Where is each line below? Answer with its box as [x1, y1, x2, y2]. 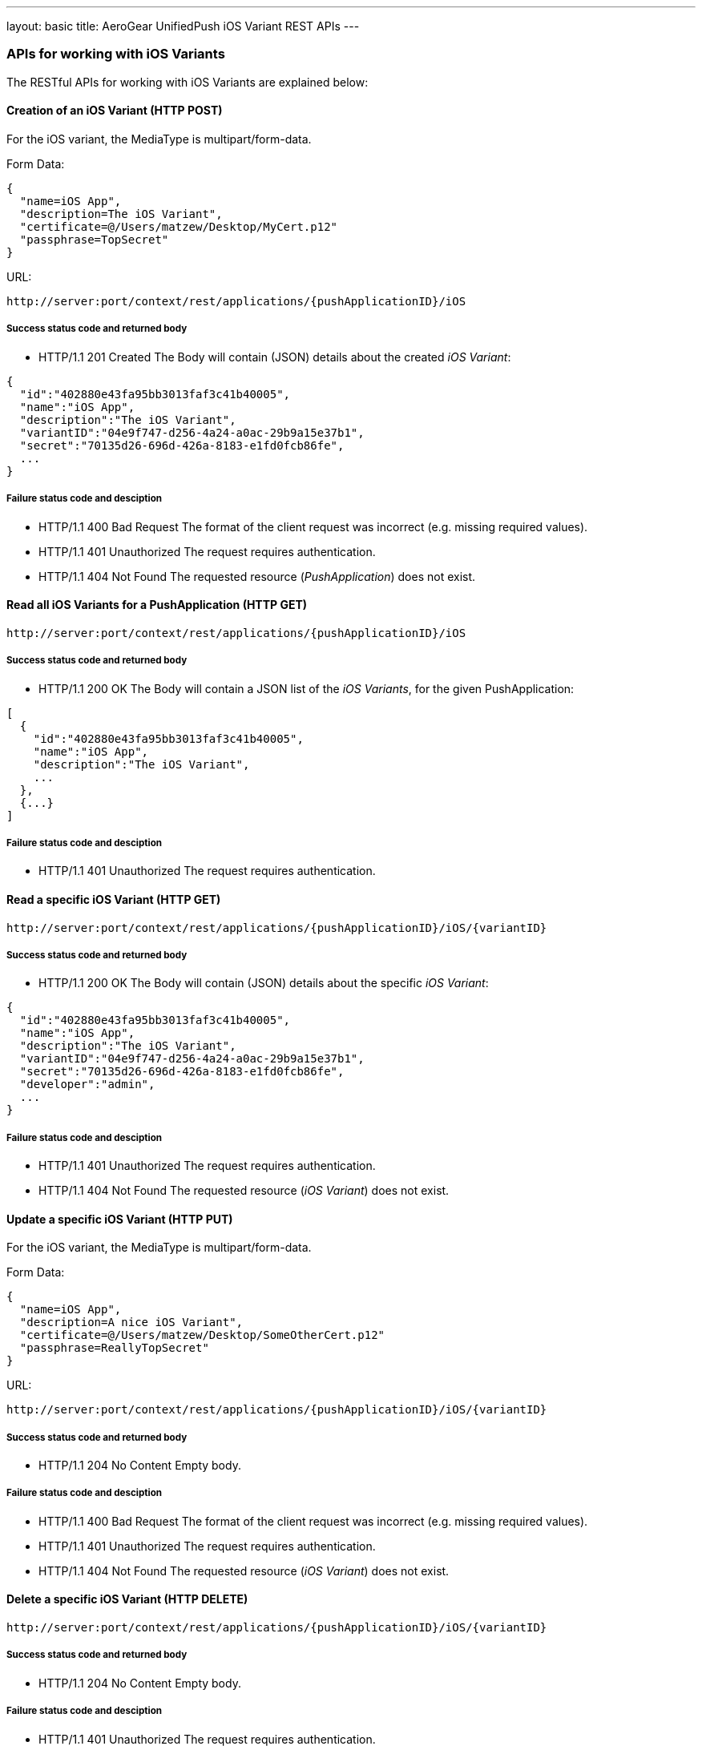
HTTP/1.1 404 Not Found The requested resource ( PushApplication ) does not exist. [38, 569, 476, 583]
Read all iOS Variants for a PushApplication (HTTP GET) [6, 598, 308, 612]
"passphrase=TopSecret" [19, 232, 169, 246]
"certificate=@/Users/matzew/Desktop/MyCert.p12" [19, 220, 338, 233]
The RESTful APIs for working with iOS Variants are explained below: [6, 75, 369, 89]
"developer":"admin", [19, 1078, 155, 1091]
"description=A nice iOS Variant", [19, 1316, 244, 1329]
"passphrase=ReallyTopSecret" [19, 1341, 209, 1355]
